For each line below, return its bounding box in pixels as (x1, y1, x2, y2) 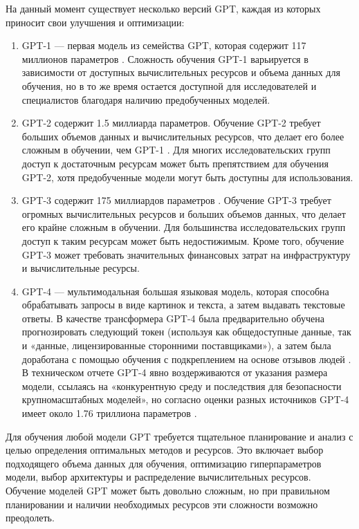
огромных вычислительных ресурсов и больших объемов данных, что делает (21, 206, 346, 221)
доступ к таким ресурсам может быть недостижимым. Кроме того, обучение (21, 233, 344, 248)
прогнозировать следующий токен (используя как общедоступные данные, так (21, 324, 351, 339)
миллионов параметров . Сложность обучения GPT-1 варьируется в (21, 51, 309, 66)
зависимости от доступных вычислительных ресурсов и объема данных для (21, 65, 340, 80)
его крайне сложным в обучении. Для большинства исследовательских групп (21, 220, 346, 234)
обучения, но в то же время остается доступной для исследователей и (21, 78, 317, 93)
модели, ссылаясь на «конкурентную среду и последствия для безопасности (21, 378, 342, 393)
